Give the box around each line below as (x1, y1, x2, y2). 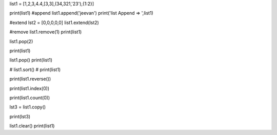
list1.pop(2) (9, 38, 33, 44)
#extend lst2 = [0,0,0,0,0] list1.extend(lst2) (9, 19, 100, 26)
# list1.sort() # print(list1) (9, 66, 61, 73)
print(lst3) (9, 113, 31, 120)
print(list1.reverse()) (9, 76, 51, 82)
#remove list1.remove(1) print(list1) (9, 29, 82, 35)
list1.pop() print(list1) (9, 57, 53, 63)
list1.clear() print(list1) (9, 123, 55, 129)
